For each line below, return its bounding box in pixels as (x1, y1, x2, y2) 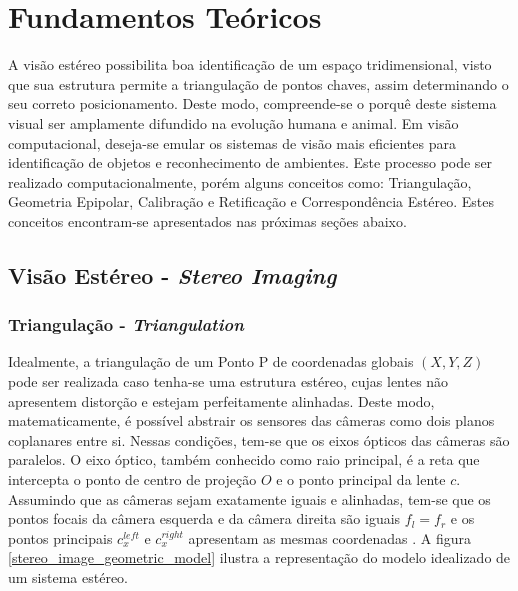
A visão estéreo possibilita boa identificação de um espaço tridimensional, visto (8, 54, 492, 75)
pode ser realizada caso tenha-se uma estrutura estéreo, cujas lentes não (8, 371, 449, 392)
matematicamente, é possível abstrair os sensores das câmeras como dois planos (8, 410, 495, 431)
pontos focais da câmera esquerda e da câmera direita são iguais (8, 508, 401, 529)
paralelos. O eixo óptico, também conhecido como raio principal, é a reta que (8, 449, 480, 470)
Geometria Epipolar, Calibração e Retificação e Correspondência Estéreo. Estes (8, 191, 494, 212)
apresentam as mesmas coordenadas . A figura (188, 527, 471, 548)
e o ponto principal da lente (276, 469, 446, 490)
